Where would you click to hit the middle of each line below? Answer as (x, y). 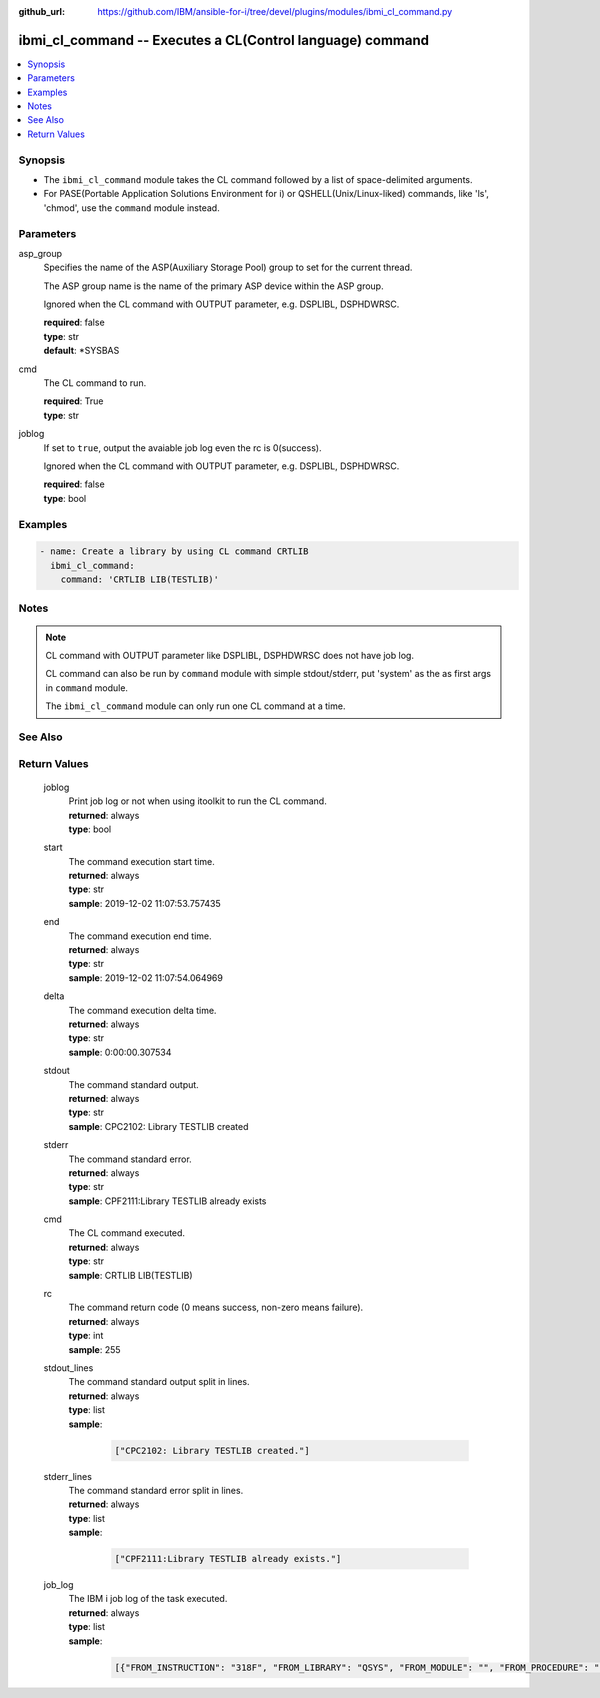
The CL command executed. (126, 1233)
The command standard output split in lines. (159, 1382)
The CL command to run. (95, 383)
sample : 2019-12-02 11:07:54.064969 (146, 977)
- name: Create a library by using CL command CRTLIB (174, 551)
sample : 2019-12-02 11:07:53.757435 (144, 903)
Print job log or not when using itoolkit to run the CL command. (197, 801)
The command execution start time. (141, 861)
